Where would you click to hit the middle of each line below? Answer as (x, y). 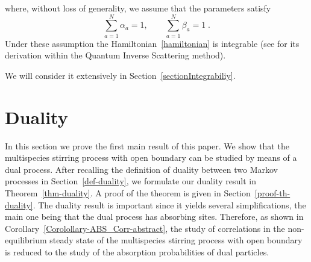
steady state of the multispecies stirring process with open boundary (176, 240)
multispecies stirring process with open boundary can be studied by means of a (151, 158)
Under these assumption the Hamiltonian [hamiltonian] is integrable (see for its (152, 43)
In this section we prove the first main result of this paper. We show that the (147, 145)
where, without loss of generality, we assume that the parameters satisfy (138, 8)
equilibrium (26, 240)
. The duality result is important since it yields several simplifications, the (169, 204)
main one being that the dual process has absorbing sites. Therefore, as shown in (154, 217)
